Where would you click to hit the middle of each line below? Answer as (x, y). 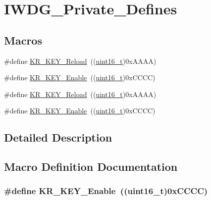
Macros (23, 40)
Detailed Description (58, 137)
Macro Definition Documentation (91, 167)
